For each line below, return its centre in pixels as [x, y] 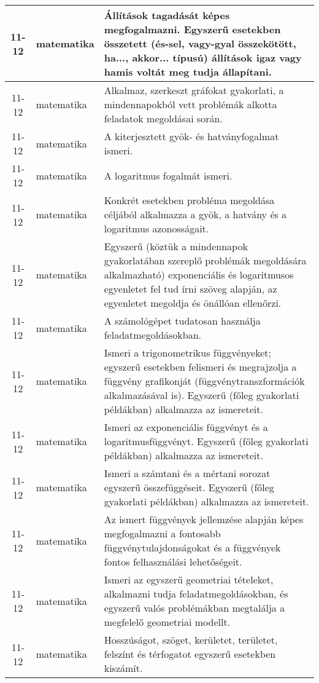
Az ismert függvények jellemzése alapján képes [204, 519]
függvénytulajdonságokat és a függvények [192, 547]
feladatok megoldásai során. [163, 118]
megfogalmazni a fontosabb [162, 533]
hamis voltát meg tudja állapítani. [188, 72]
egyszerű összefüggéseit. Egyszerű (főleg [189, 487]
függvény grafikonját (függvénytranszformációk [204, 381]
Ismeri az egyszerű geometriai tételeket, [189, 579]
